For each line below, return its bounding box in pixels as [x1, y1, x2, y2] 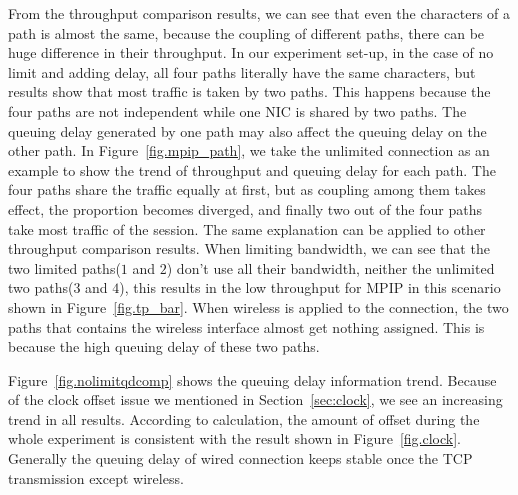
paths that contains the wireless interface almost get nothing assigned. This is [8, 316, 485, 337]
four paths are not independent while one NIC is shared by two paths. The [8, 100, 467, 121]
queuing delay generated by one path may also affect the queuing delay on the [8, 120, 487, 141]
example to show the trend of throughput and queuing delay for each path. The [8, 159, 496, 180]
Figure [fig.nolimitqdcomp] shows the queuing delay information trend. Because [8, 369, 497, 390]
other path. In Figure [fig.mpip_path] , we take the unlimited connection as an [8, 140, 490, 161]
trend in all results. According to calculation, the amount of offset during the [8, 408, 480, 429]
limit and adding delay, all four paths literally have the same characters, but [8, 61, 476, 82]
